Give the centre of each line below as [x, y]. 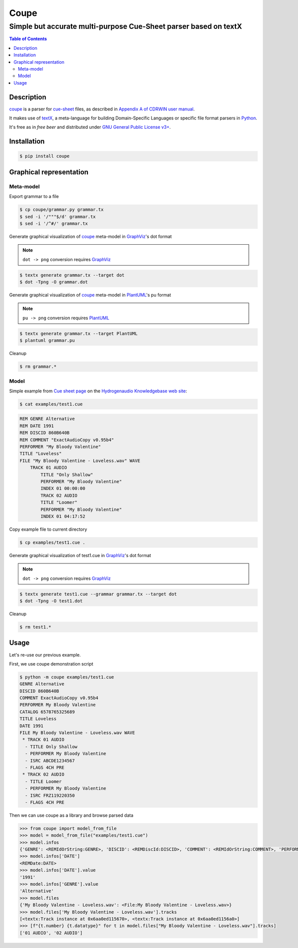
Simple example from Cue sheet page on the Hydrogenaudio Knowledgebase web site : [98, 391]
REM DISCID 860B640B [44, 433]
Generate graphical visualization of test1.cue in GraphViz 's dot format [80, 555]
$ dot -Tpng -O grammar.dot [54, 282]
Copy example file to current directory [48, 529]
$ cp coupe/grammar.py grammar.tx [62, 210]
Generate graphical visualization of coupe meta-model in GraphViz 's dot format [91, 236]
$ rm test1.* [36, 627]
